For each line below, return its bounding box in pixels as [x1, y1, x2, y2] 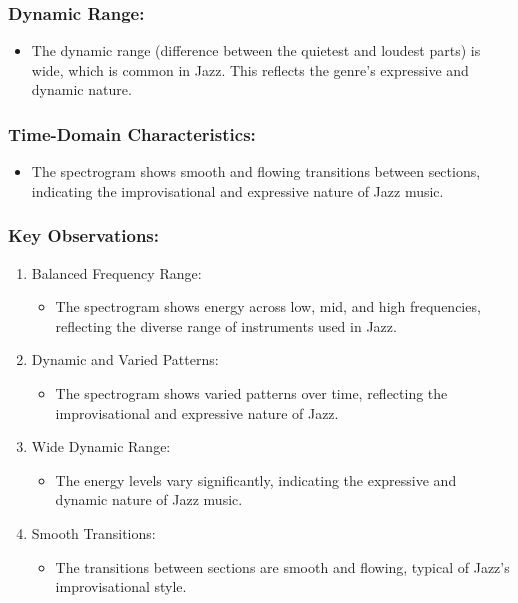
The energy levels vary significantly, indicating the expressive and [55, 469, 457, 490]
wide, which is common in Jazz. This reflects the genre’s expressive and [31, 59, 469, 80]
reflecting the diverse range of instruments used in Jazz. [55, 315, 397, 336]
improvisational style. [55, 576, 187, 597]
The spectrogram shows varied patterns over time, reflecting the [55, 383, 448, 403]
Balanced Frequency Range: [31, 262, 202, 283]
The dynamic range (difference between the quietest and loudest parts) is [31, 40, 481, 61]
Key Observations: [8, 223, 160, 248]
